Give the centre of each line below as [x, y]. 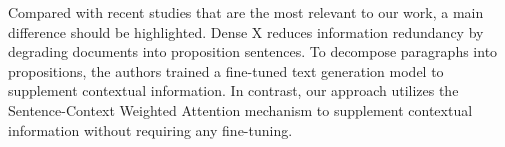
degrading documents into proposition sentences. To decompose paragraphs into [253, 51]
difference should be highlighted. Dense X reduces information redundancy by [246, 31]
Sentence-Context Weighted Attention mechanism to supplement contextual [240, 109]
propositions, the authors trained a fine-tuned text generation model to [226, 70]
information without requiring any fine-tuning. [150, 129]
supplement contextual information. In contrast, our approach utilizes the [233, 90]
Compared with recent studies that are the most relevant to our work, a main [246, 12]
